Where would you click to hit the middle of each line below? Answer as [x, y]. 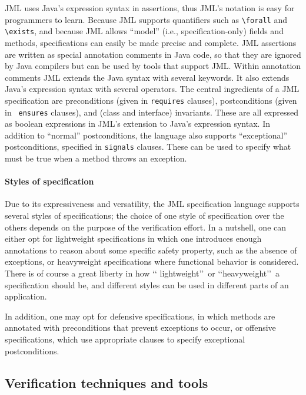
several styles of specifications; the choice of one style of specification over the [144, 215]
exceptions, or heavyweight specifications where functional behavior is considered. [152, 261]
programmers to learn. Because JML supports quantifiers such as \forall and [146, 19]
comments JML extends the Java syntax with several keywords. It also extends [147, 77]
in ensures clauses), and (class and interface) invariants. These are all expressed [152, 112]
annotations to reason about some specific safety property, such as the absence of [151, 250]
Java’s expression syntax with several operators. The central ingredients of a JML [152, 89]
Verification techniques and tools [107, 382]
